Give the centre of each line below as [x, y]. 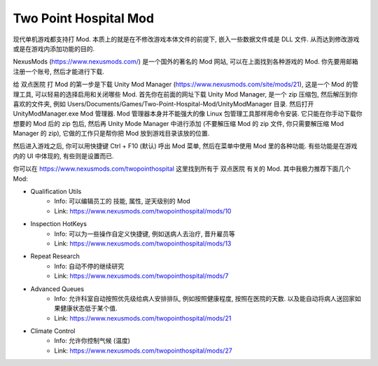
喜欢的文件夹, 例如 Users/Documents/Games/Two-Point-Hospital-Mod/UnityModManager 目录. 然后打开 [163, 104]
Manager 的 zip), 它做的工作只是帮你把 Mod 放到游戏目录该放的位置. [111, 134]
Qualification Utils [56, 192]
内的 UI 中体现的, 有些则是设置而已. [64, 156]
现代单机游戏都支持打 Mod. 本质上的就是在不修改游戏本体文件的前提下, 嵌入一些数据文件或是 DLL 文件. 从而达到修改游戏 [186, 39]
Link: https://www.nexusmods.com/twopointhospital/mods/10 [143, 211]
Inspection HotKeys [59, 224]
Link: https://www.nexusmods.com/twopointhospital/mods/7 [141, 276]
